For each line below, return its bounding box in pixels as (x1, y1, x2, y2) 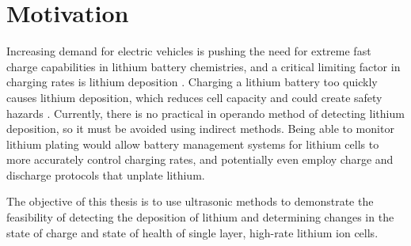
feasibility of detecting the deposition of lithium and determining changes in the (6, 209, 394, 225)
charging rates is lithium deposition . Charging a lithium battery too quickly (6, 74, 378, 90)
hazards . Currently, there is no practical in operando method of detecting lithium (6, 104, 405, 121)
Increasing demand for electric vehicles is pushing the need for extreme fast (6, 43, 371, 59)
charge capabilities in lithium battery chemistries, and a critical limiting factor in (6, 58, 401, 74)
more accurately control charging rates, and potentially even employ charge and (6, 151, 394, 168)
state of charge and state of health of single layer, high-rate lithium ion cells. (6, 224, 379, 240)
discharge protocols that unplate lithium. (6, 166, 205, 183)
